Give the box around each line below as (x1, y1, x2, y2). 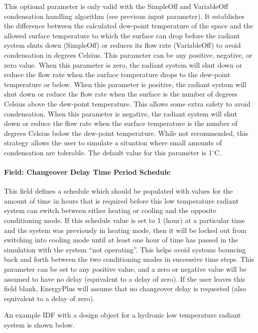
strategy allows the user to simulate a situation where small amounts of (4, 137, 222, 148)
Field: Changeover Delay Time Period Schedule (4, 167, 170, 177)
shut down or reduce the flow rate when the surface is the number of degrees (4, 89, 238, 99)
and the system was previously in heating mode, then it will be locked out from (4, 224, 247, 235)
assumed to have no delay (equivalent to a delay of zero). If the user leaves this (4, 273, 246, 284)
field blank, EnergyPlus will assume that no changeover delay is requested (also (4, 283, 246, 294)
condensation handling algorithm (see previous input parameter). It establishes (4, 10, 245, 21)
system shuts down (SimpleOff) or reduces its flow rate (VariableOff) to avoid (4, 40, 241, 50)
